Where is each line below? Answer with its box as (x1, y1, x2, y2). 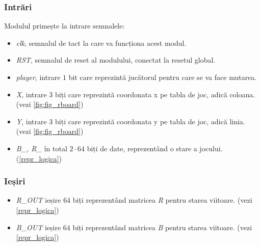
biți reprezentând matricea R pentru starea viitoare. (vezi (72, 195, 252, 205)
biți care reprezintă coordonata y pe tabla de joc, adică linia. (55, 116, 245, 126)
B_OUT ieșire (16, 222, 61, 232)
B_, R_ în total (16, 143, 67, 153)
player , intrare (16, 72, 61, 82)
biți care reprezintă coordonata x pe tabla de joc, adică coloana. (55, 89, 255, 99)
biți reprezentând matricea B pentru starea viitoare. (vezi (72, 222, 252, 232)
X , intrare (16, 89, 47, 99)
